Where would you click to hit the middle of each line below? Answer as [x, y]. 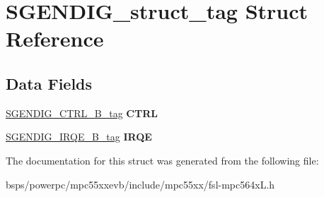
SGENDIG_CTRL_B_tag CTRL [82, 113]
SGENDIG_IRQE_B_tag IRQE [79, 137]
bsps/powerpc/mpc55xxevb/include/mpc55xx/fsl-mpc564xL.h [140, 184]
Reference [55, 38]
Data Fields [49, 83]
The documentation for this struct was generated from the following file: [162, 160]
